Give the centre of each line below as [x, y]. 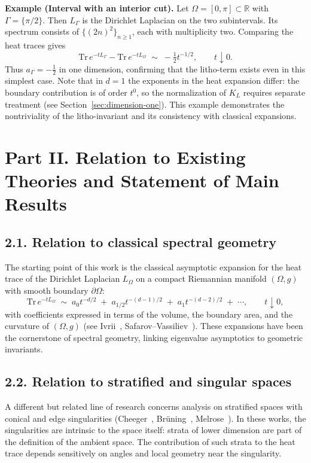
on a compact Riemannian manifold [201, 278]
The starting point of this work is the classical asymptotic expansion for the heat [153, 266]
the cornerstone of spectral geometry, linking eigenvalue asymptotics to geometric [154, 337]
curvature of [27, 326]
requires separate [274, 92]
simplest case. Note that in [54, 80]
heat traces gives [35, 45]
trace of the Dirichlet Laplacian [62, 278]
